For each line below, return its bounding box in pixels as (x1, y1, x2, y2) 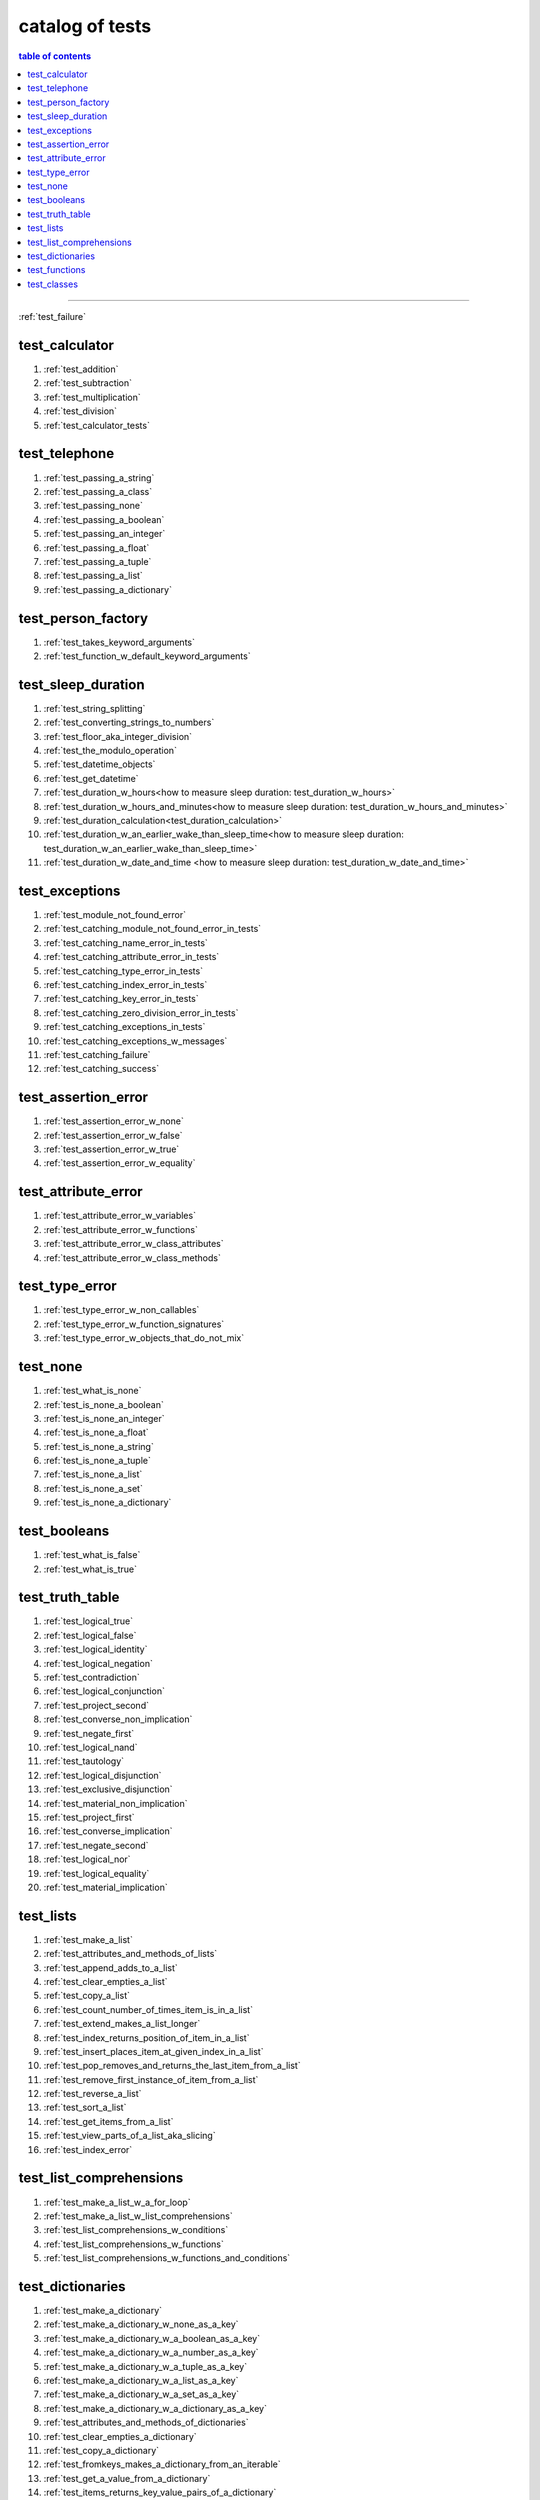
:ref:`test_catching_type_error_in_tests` (43, 965, 204, 977)
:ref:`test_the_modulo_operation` (43, 745, 177, 757)
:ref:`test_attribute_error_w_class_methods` (43, 1251, 222, 1264)
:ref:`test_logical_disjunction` (43, 1769, 162, 1781)
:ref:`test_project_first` (43, 1811, 135, 1823)
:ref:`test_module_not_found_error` (43, 909, 187, 921)
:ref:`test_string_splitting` (43, 702, 146, 714)
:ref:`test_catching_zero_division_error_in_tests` (43, 1006, 239, 1019)
